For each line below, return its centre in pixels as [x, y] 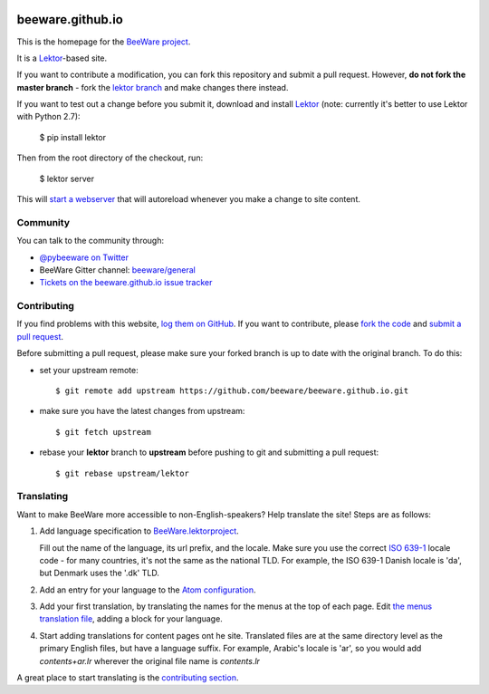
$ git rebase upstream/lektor [123, 473]
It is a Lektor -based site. [62, 58]
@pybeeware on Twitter [84, 257]
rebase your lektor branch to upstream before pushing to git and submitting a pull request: [209, 452]
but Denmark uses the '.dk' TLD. [100, 573]
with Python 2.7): [48, 117]
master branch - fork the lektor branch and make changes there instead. [153, 87]
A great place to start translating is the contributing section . [128, 678]
